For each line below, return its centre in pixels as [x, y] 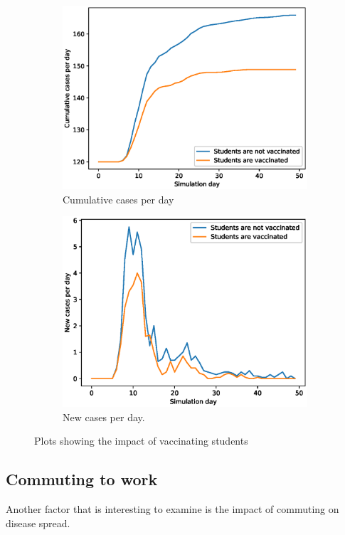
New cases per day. [104, 417]
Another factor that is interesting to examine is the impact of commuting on [172, 508]
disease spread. [38, 523]
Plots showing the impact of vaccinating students [141, 441]
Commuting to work [82, 479]
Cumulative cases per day [118, 199]
